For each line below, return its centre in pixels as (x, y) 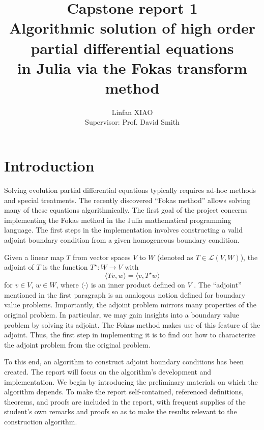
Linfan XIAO (132, 112)
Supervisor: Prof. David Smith (132, 122)
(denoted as (175, 257)
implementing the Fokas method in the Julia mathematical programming (118, 220)
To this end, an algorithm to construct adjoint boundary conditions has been (124, 362)
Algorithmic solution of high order (132, 28)
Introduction (49, 166)
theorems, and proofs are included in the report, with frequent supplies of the (125, 401)
